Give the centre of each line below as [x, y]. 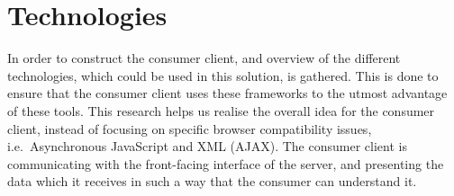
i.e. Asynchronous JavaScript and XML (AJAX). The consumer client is [207, 146]
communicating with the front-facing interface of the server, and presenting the [226, 163]
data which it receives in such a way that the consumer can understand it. [212, 181]
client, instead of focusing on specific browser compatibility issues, [190, 128]
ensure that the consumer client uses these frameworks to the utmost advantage [227, 93]
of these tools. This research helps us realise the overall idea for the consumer [221, 110]
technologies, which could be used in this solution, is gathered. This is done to [223, 75]
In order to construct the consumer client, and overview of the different [204, 58]
